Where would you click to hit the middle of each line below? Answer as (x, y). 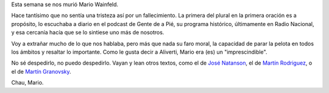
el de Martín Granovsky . (41, 71)
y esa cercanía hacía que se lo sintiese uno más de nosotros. (88, 33)
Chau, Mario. (27, 83)
